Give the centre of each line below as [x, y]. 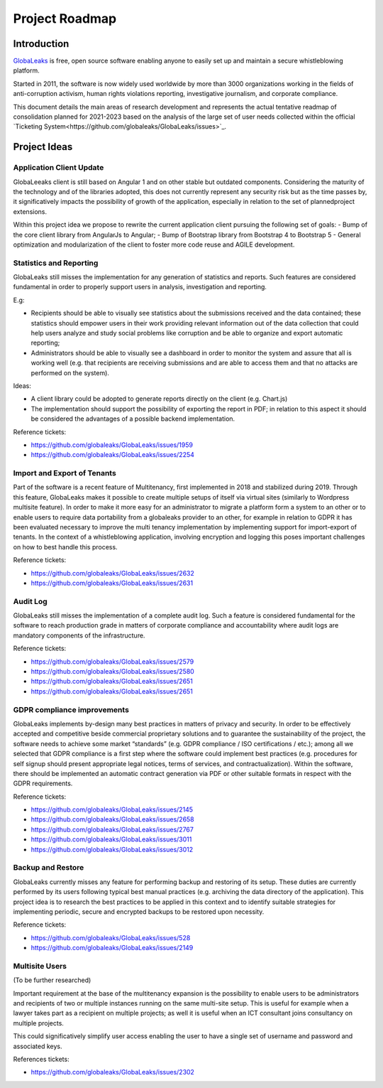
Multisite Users [40, 966]
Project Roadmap [65, 18]
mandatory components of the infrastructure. [79, 635]
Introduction [41, 44]
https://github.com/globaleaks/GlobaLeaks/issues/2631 [112, 583]
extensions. [30, 211]
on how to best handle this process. [65, 546]
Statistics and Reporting [56, 263]
